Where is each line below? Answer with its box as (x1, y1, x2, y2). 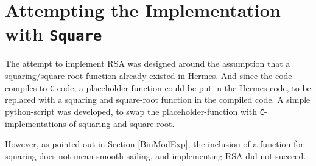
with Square (5, 21, 102, 46)
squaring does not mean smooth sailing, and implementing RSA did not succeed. (5, 149, 306, 162)
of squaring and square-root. (69, 117, 175, 130)
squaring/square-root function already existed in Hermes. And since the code (5, 69, 292, 82)
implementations (5, 117, 66, 130)
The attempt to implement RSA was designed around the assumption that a (5, 57, 290, 70)
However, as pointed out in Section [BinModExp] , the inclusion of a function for (5, 137, 304, 150)
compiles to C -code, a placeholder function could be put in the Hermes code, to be (5, 81, 311, 94)
